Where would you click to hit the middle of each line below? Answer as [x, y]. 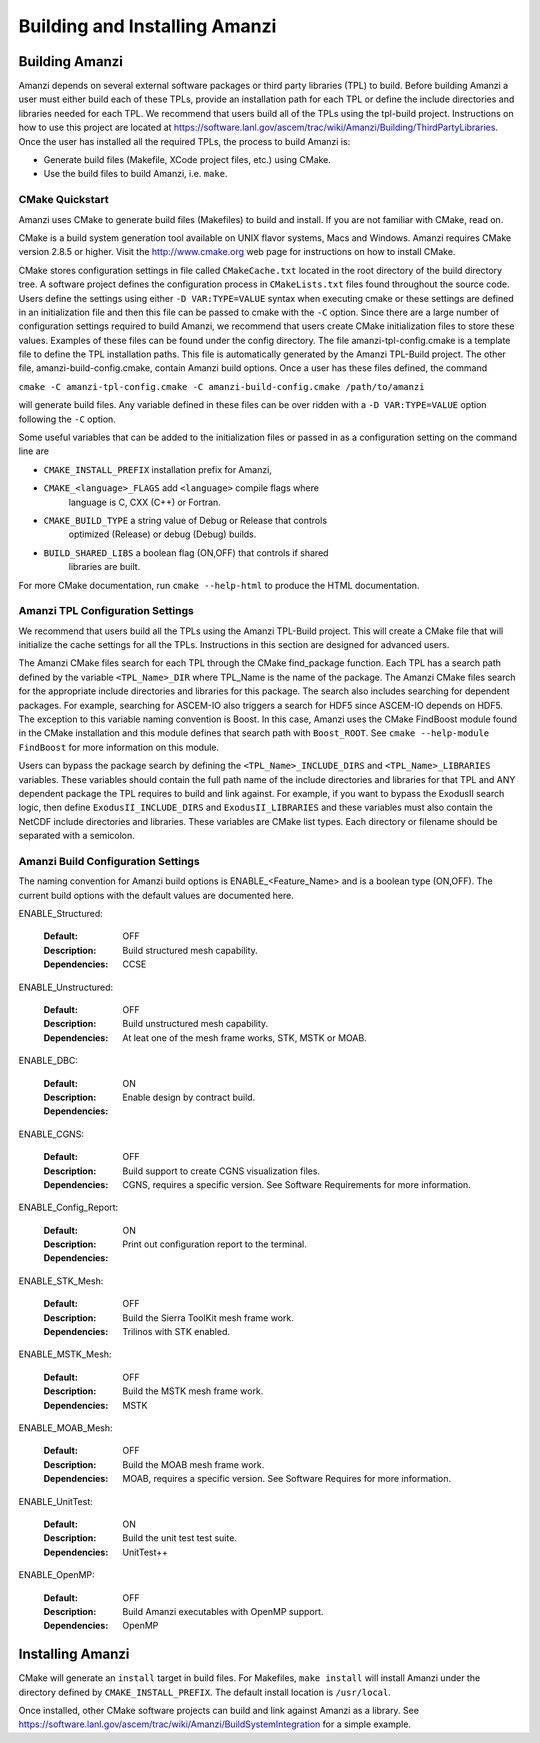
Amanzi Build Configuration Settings [109, 861]
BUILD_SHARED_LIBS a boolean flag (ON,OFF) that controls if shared [186, 552]
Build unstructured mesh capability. [195, 1024]
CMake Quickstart [63, 200]
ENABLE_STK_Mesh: [61, 1281]
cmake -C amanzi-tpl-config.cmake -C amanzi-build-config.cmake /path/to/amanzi [221, 386]
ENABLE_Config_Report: [68, 1207]
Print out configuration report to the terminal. [214, 1244]
